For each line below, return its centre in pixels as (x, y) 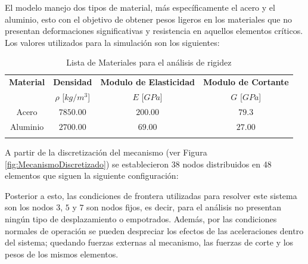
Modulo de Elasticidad (147, 82)
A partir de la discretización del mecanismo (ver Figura (106, 152)
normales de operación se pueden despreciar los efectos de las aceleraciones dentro (154, 230)
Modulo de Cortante (246, 82)
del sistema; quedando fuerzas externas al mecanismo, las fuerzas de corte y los (149, 242)
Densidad (73, 82)
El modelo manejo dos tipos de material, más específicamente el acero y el (140, 7)
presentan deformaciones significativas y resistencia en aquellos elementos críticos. (154, 31)
